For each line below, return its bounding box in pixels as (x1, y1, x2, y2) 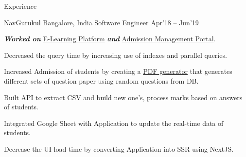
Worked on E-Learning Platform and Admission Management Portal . (4, 34, 216, 44)
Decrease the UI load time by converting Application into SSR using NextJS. (4, 143, 234, 154)
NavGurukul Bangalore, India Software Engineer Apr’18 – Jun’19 (4, 17, 199, 27)
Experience (4, 1, 37, 11)
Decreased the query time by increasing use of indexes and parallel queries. (4, 50, 227, 60)
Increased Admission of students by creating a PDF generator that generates (4, 66, 232, 76)
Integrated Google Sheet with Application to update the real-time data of (4, 118, 224, 128)
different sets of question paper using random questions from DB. (4, 75, 199, 86)
